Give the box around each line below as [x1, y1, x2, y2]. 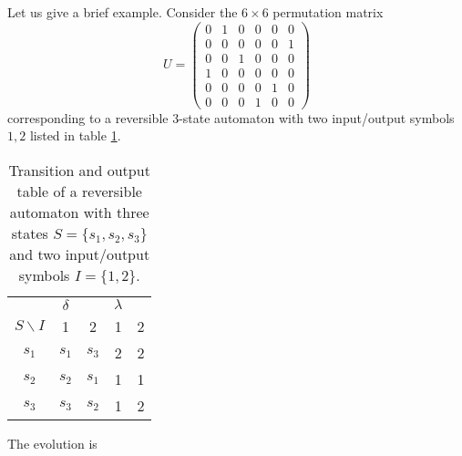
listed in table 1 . [29, 126, 121, 145]
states [11, 223, 48, 244]
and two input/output [9, 244, 150, 265]
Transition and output [8, 160, 150, 181]
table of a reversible [16, 181, 142, 202]
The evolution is [7, 434, 98, 453]
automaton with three [9, 202, 149, 223]
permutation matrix [272, 3, 384, 21]
